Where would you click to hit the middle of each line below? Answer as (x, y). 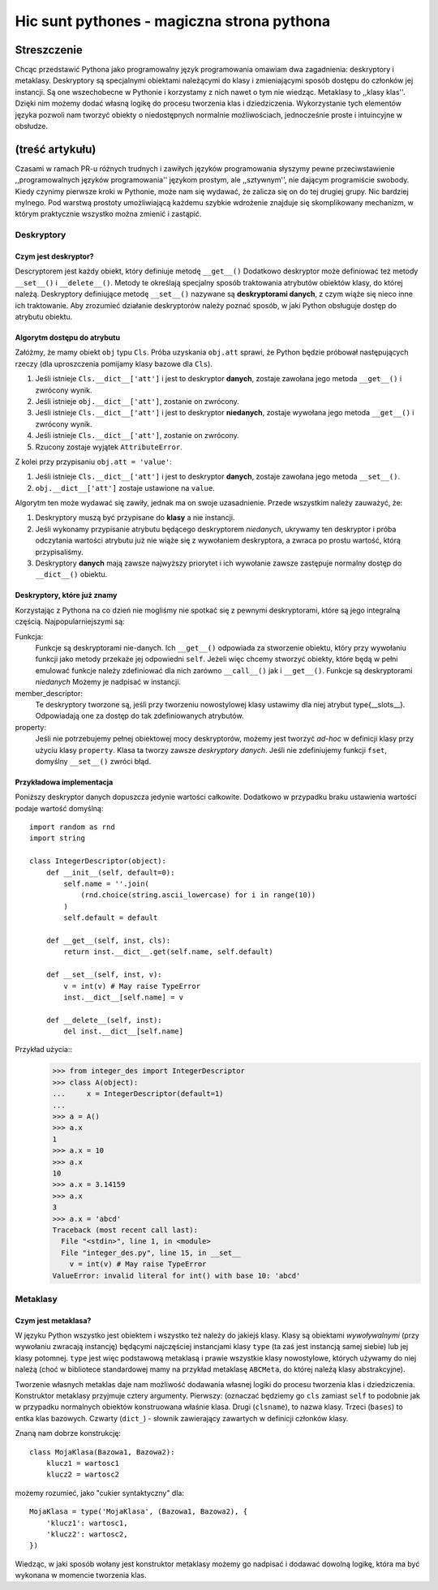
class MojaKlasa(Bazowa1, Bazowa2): (102, 1452)
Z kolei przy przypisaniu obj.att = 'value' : (93, 462)
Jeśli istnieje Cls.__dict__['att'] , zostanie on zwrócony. (137, 436)
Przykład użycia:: (44, 1050)
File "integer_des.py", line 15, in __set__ (151, 1253)
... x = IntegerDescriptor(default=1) (138, 1094)
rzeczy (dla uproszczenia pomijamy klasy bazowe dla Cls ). (114, 363)
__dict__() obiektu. (71, 574)
